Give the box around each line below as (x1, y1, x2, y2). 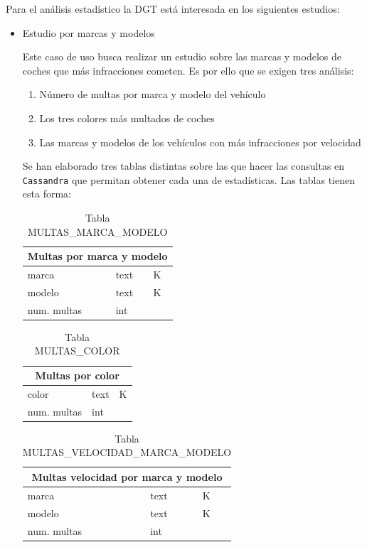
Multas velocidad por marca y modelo (31, 469, 223, 484)
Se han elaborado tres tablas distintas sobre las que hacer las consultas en (22, 158, 345, 173)
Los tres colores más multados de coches (39, 110, 215, 125)
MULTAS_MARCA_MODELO (27, 224, 168, 239)
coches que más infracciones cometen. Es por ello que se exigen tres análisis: (22, 63, 354, 77)
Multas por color (35, 368, 119, 382)
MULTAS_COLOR (34, 343, 120, 358)
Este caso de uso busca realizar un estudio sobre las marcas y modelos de (22, 49, 341, 64)
